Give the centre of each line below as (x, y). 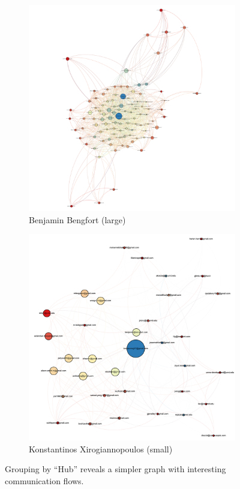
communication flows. (44, 480)
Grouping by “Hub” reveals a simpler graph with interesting (115, 469)
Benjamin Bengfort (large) (77, 219)
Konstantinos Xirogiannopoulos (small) (101, 448)
